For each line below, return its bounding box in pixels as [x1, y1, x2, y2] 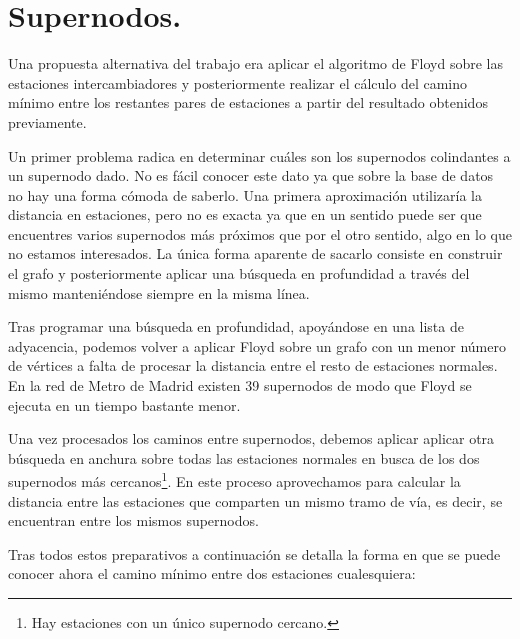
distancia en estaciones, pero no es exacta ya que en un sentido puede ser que [8, 204, 482, 225]
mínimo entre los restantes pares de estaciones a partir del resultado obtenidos [8, 92, 488, 113]
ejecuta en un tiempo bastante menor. [8, 394, 241, 415]
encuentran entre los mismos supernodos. [8, 510, 259, 531]
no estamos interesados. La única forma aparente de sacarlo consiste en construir [8, 243, 503, 264]
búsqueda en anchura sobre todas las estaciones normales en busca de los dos [8, 447, 480, 468]
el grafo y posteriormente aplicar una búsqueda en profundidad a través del [8, 263, 470, 284]
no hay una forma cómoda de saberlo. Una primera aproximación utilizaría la [8, 184, 483, 205]
